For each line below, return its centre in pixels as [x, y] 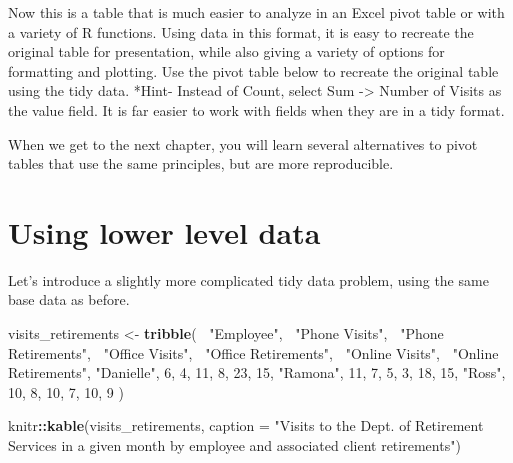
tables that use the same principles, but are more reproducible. [201, 163]
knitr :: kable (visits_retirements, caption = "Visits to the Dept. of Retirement [246, 425]
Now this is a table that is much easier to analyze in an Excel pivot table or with [256, 12]
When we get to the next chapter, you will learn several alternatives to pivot [243, 143]
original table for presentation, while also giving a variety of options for [226, 51]
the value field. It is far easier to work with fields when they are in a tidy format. [256, 109]
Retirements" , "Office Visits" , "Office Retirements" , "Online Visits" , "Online [253, 352]
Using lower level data [164, 231]
